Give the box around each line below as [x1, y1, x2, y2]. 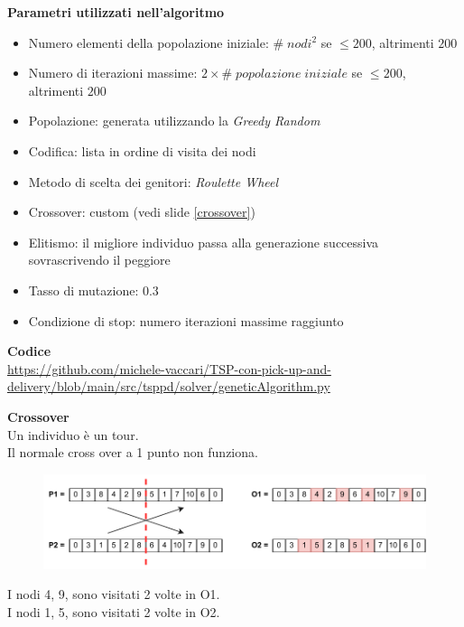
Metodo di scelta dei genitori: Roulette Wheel [28, 172, 279, 191]
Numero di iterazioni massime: [28, 63, 198, 82]
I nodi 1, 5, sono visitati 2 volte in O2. [7, 602, 220, 621]
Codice [7, 342, 51, 360]
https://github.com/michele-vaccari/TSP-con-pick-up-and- [7, 359, 331, 378]
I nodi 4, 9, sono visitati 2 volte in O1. [7, 585, 220, 604]
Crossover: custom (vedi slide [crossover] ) [28, 202, 255, 221]
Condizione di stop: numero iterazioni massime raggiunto [28, 311, 344, 330]
